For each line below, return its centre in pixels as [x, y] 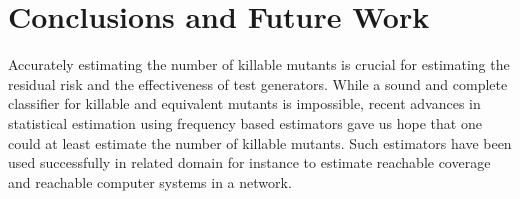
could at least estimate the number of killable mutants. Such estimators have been [260, 142]
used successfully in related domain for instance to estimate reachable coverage [249, 162]
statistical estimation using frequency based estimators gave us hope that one [245, 122]
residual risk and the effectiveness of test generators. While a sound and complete [258, 83]
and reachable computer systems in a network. [150, 181]
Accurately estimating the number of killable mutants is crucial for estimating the [259, 64]
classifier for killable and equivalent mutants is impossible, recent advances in [244, 103]
